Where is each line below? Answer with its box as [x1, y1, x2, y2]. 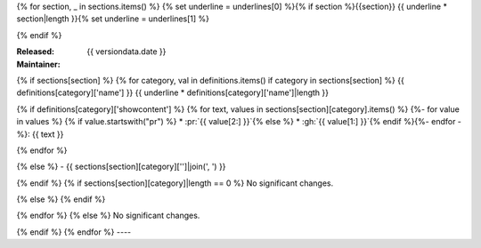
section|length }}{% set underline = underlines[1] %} [16, 13, 209, 24]
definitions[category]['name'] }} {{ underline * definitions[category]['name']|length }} [16, 87, 330, 98]
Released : [16, 46, 55, 57]
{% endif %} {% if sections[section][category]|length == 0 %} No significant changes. [16, 178, 334, 188]
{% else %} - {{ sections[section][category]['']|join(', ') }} [16, 161, 226, 172]
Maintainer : [16, 59, 61, 69]
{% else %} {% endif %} [16, 194, 106, 204]
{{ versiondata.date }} [86, 46, 167, 57]
